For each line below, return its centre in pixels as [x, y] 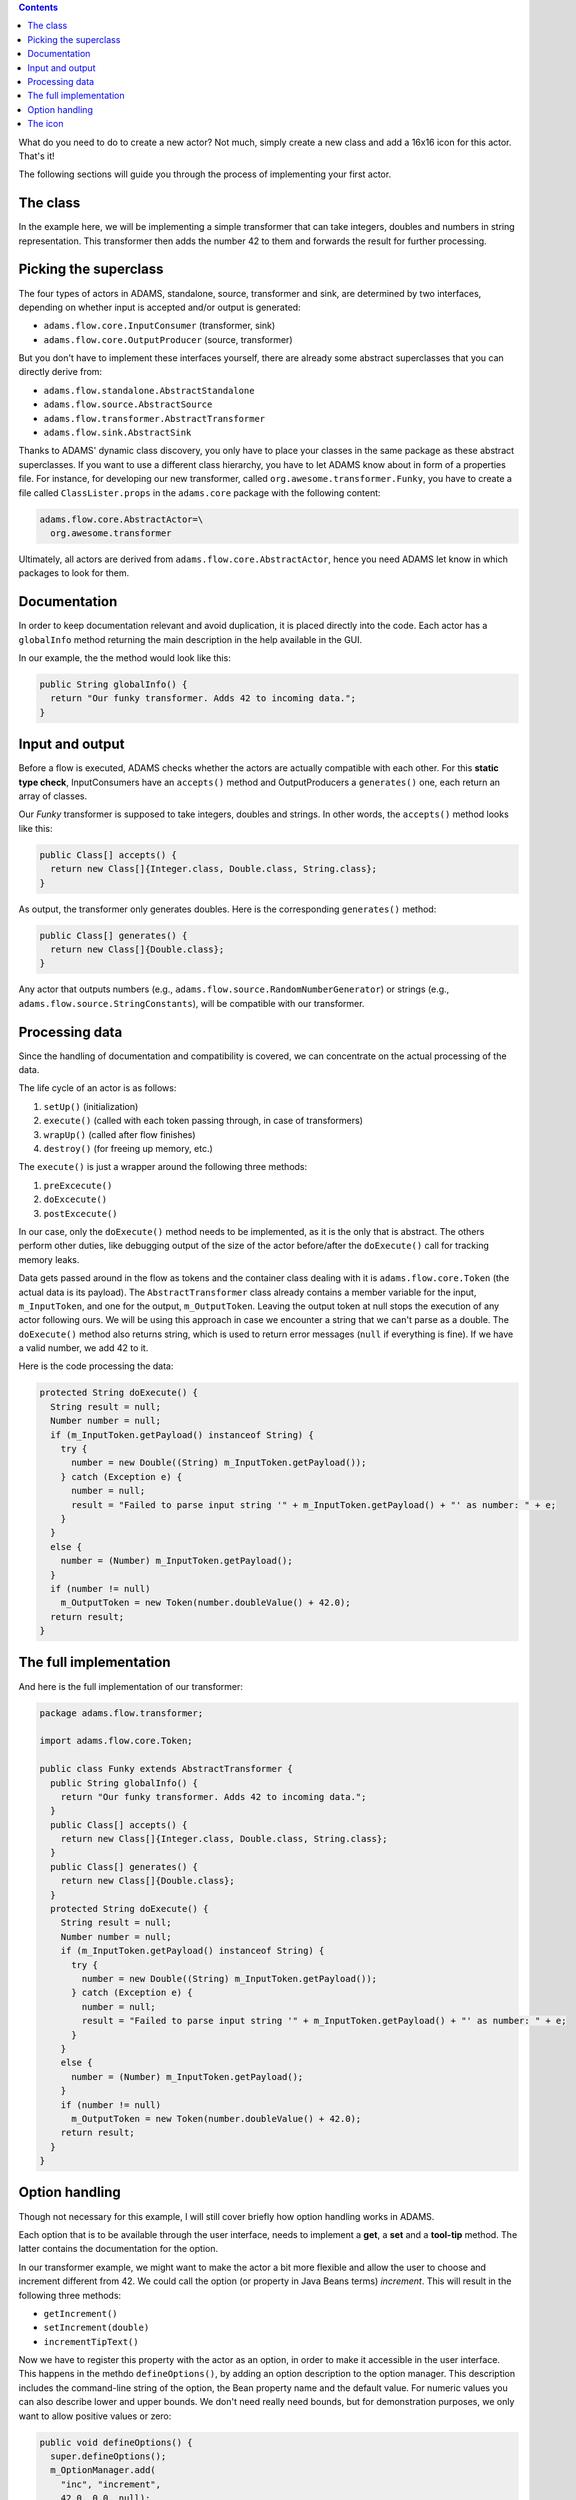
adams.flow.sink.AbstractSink [117, 433]
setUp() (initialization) [91, 1106]
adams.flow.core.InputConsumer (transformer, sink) [159, 326]
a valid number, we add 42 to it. [83, 1348]
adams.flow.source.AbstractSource [128, 404]
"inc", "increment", [111, 2484]
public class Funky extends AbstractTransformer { [166, 1769]
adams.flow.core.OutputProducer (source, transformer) [168, 339]
